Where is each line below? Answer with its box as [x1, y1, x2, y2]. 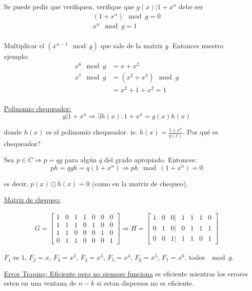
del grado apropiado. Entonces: [104, 155, 197, 165]
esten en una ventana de [4, 278, 77, 288]
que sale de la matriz [100, 40, 163, 50]
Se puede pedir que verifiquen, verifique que [4, 1, 135, 11]
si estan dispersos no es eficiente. [97, 278, 194, 288]
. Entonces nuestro [168, 40, 224, 50]
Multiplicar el [4, 40, 44, 50]
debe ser [178, 1, 203, 11]
